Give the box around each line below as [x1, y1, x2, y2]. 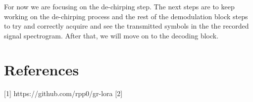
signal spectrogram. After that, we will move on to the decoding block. [4, 30, 219, 40]
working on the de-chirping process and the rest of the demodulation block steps [4, 11, 248, 21]
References [4, 59, 79, 79]
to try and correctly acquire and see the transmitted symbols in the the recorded [4, 21, 249, 31]
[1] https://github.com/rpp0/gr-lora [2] [4, 88, 123, 98]
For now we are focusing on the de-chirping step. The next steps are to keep [4, 1, 235, 11]
